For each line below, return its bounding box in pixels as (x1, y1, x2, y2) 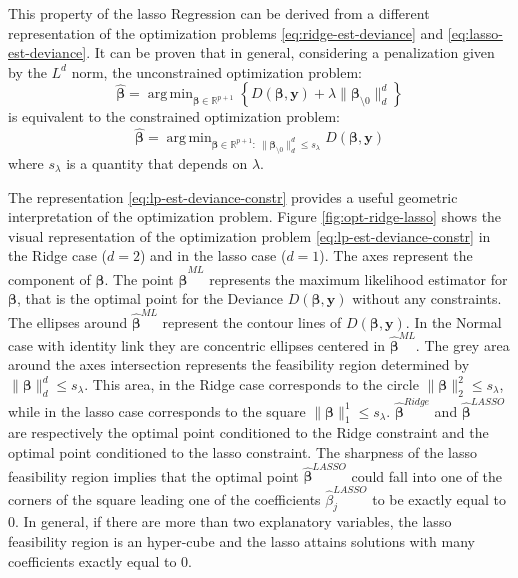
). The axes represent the (319, 245, 473, 266)
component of (8, 268, 91, 289)
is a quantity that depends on (66, 152, 248, 173)
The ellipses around (8, 311, 128, 332)
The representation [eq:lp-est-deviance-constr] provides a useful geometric (8, 186, 458, 207)
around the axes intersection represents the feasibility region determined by (8, 354, 470, 375)
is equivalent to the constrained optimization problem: (8, 106, 340, 127)
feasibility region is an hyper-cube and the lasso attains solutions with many (8, 530, 475, 551)
